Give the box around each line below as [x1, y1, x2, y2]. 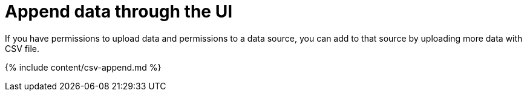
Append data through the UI [5, 1, 233, 22]
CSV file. [5, 43, 39, 54]
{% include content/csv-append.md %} [5, 62, 162, 72]
